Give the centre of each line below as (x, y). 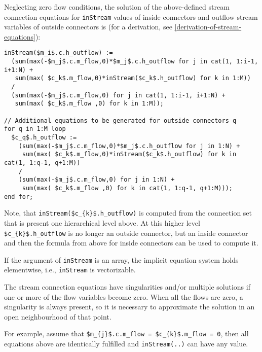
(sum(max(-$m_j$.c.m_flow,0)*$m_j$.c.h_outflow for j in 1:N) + (129, 146)
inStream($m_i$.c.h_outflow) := (59, 53)
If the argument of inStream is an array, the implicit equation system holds (121, 259)
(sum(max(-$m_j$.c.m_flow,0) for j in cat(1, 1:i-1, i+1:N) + (118, 95)
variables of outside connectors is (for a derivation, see (88, 27)
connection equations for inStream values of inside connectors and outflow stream (131, 16)
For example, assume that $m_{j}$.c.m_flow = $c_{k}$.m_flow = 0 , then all (126, 333)
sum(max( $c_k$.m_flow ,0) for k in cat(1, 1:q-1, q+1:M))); (127, 188)
